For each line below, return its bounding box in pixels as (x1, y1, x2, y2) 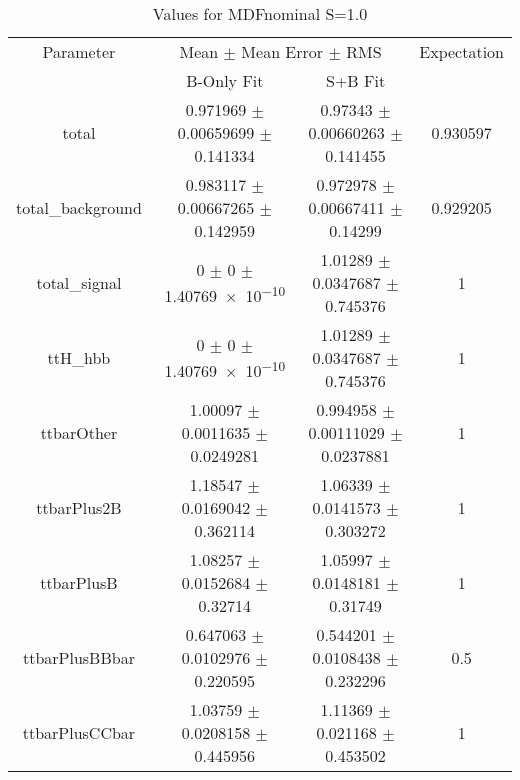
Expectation (419, 40, 504, 63)
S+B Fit (325, 69, 386, 92)
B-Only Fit (186, 69, 264, 92)
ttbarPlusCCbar (22, 721, 136, 744)
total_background (16, 196, 142, 219)
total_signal (36, 271, 122, 294)
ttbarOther (40, 421, 118, 444)
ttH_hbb (47, 346, 111, 369)
